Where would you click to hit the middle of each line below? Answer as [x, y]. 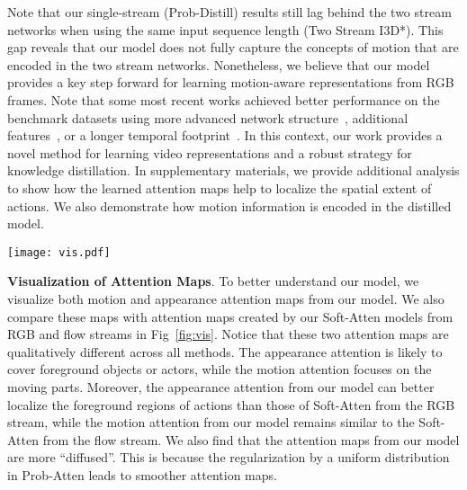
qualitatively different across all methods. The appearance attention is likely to [225, 351]
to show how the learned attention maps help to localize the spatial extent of [220, 187]
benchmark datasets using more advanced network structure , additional [208, 117]
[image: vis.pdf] [59, 252]
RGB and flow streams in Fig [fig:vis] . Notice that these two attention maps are [228, 334]
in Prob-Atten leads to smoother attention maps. [142, 474]
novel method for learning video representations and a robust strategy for [210, 152]
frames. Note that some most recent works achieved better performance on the [224, 99]
